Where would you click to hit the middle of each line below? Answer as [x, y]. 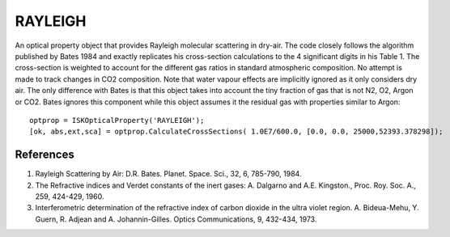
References [45, 155]
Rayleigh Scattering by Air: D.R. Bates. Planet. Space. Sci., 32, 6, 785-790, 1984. [168, 174]
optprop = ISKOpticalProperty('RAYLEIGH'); [117, 120]
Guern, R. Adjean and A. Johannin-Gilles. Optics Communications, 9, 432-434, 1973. [176, 219]
